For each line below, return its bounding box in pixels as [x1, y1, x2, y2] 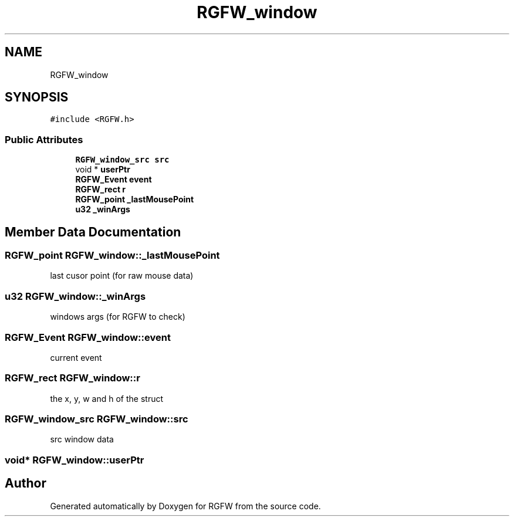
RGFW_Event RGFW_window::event [5, 331, 171, 343]
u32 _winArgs [75, 204, 130, 215]
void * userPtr [75, 164, 130, 175]
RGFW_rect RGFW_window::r [5, 372, 140, 384]
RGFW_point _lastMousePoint [75, 194, 194, 205]
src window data [50, 434, 114, 445]
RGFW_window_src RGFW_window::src [5, 413, 188, 425]
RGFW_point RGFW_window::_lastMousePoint [5, 249, 220, 262]
